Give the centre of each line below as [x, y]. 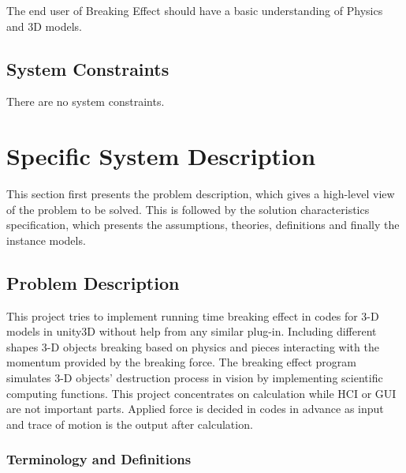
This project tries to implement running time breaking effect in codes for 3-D [193, 315]
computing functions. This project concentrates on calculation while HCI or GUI [201, 393]
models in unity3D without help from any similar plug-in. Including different [192, 331]
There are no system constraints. [86, 101]
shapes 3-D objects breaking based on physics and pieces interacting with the [193, 346]
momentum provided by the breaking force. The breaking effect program [181, 362]
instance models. [46, 240]
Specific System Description [161, 156]
